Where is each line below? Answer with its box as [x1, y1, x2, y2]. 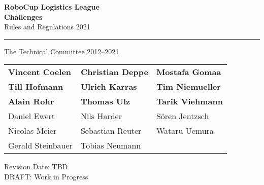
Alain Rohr [8, 95, 54, 107]
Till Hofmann [8, 81, 63, 93]
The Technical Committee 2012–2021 [4, 46, 119, 56]
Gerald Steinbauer [8, 139, 73, 152]
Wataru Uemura [156, 125, 214, 137]
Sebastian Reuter [80, 125, 142, 137]
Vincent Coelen [8, 66, 72, 78]
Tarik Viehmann [156, 95, 223, 107]
